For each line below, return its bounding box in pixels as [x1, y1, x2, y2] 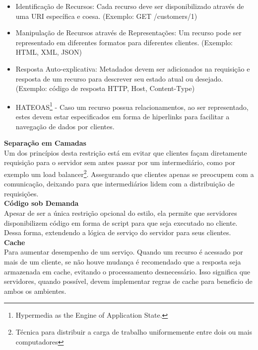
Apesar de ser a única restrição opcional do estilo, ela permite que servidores [4, 208, 237, 218]
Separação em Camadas [4, 138, 86, 148]
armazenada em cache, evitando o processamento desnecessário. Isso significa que [4, 266, 251, 276]
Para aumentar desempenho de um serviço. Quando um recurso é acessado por [4, 247, 243, 257]
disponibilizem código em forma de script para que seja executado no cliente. [4, 217, 238, 228]
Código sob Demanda [4, 198, 79, 208]
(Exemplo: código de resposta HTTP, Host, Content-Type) [15, 83, 195, 93]
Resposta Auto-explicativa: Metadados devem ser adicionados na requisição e [15, 63, 250, 74]
